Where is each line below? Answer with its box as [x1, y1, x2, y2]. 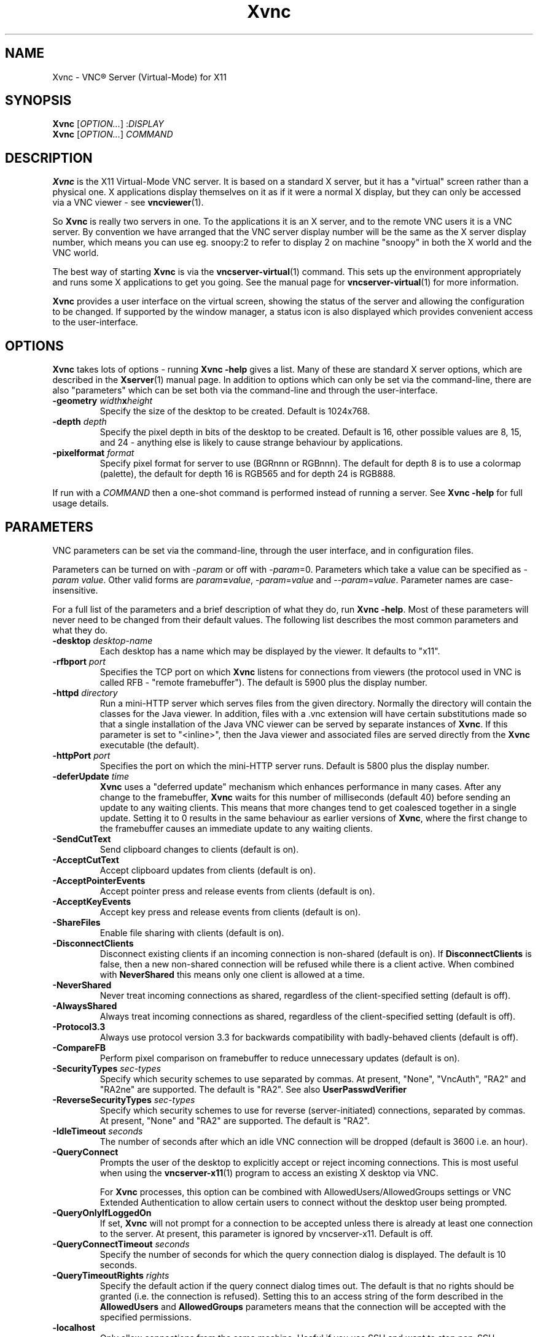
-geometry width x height [52, 395, 153, 406]
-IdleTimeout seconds [52, 1125, 143, 1136]
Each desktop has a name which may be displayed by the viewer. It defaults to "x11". [99, 645, 440, 656]
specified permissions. [99, 1311, 192, 1322]
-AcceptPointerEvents [52, 875, 146, 886]
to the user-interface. [52, 317, 138, 328]
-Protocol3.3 [52, 1021, 106, 1032]
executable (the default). [99, 739, 200, 750]
